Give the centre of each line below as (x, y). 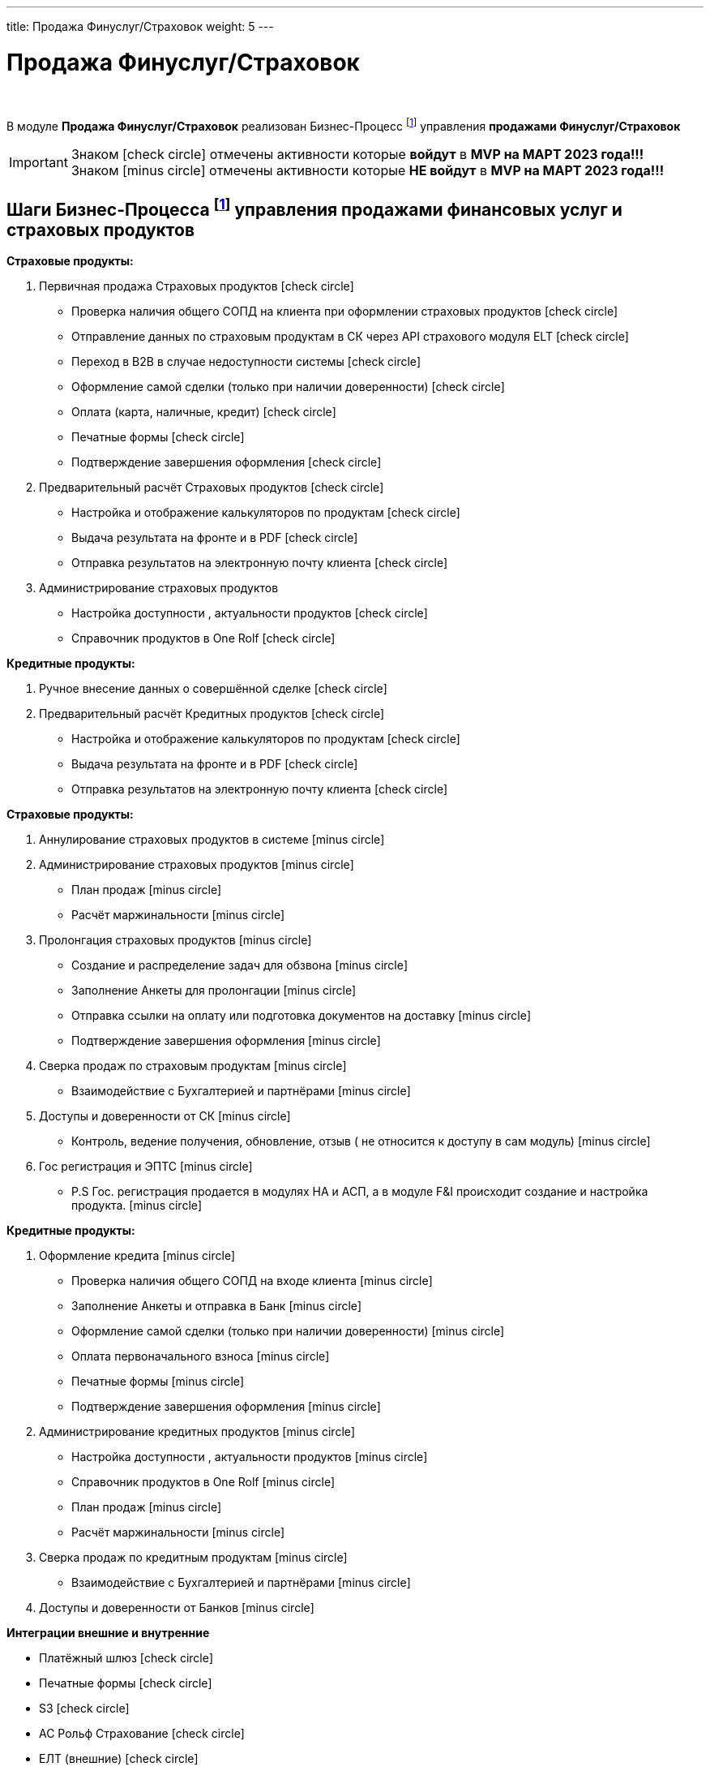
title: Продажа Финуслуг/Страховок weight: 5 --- (140, 26)
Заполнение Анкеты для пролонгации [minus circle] (214, 990)
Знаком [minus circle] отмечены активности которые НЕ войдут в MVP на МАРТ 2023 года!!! (368, 171)
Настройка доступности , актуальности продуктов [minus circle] (250, 1457)
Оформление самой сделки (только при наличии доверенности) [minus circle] (288, 1331)
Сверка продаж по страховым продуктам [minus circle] (193, 1066)
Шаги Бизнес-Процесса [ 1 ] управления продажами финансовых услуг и (314, 207)
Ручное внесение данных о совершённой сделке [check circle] (213, 688)
